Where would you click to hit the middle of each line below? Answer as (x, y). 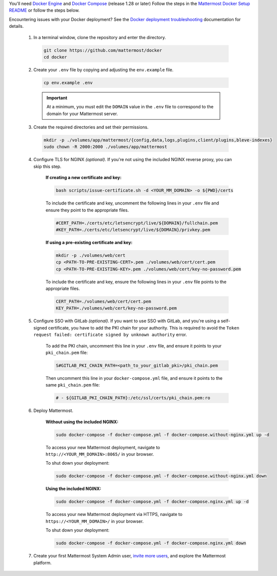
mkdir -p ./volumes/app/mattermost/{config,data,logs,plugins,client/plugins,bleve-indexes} (158, 140)
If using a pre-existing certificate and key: (89, 242)
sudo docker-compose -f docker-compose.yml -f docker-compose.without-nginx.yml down (161, 476)
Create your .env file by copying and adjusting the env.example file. (103, 70)
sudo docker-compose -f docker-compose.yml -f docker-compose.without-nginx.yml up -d (163, 435)
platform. (43, 563)
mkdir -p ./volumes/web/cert (91, 255)
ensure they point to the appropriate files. (87, 210)
